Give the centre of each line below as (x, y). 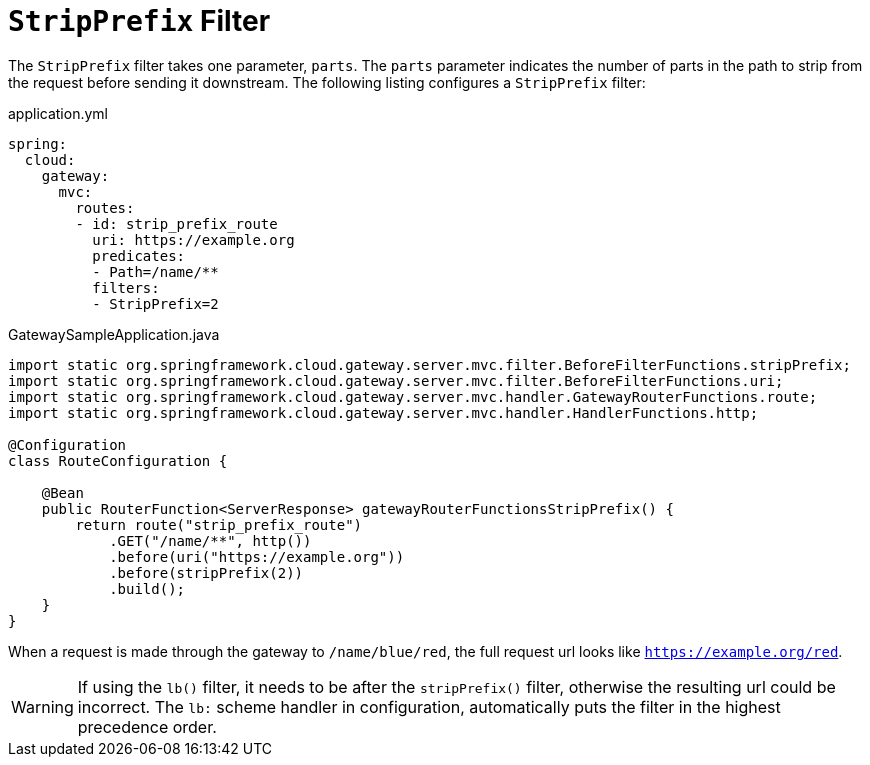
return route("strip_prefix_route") (219, 524)
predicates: (139, 255)
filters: (126, 287)
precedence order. (147, 726)
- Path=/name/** (155, 271)
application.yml (58, 113)
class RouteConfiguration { (118, 460)
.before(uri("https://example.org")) (257, 556)
